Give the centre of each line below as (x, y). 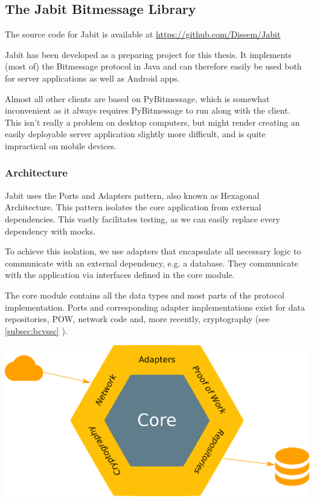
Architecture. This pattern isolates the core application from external (133, 207)
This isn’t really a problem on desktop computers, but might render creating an (152, 122)
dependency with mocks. (50, 231)
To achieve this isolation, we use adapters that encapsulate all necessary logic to (153, 251)
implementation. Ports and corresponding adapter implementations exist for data (155, 307)
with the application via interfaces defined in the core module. (120, 275)
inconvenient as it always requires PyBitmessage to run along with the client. (148, 110)
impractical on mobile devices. (61, 145)
